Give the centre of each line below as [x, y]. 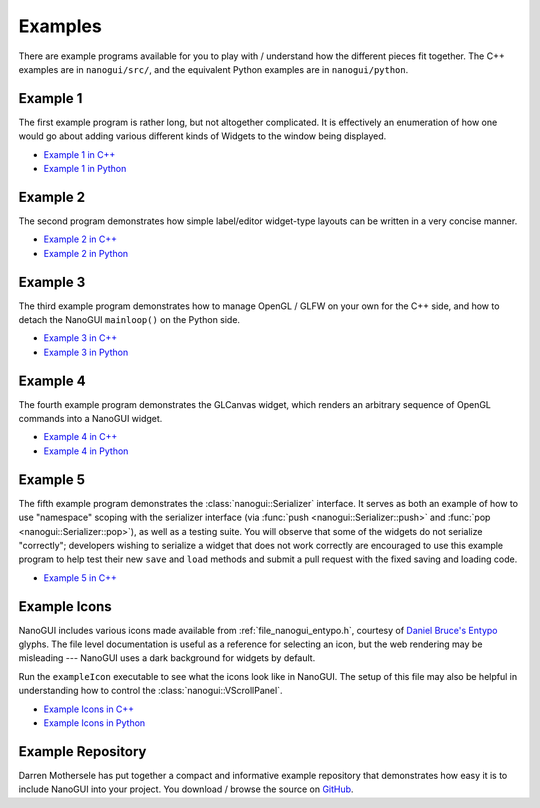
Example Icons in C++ [89, 709]
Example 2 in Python [86, 253]
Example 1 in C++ [79, 154]
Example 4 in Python [86, 451]
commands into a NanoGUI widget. [90, 419]
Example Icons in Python [94, 722]
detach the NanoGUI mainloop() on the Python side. [129, 319]
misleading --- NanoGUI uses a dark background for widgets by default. [167, 658]
